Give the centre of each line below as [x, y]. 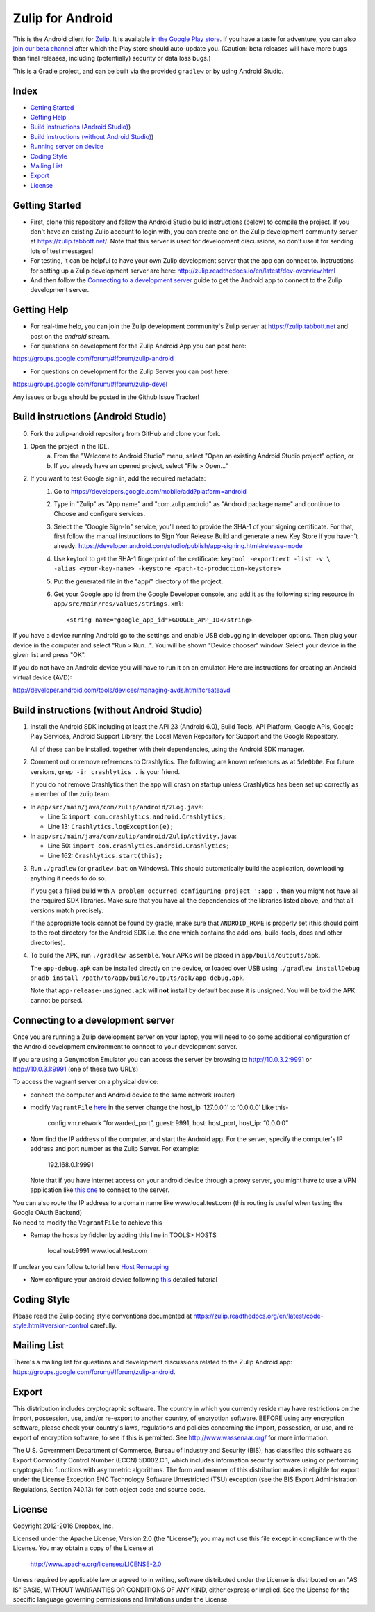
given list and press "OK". [49, 654]
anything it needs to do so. [68, 878]
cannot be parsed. [57, 1000]
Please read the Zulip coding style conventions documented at [102, 1316]
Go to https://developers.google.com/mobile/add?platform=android [150, 491]
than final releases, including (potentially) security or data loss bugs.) [112, 58]
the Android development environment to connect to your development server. [125, 1047]
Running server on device [67, 147]
